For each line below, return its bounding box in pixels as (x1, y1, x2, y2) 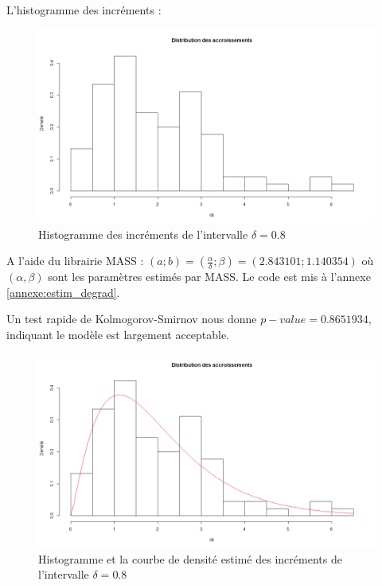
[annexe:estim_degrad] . (6, 283, 120, 300)
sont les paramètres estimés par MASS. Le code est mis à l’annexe (48, 268, 371, 285)
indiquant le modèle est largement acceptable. (6, 326, 230, 343)
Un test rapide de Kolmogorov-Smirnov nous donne (6, 310, 257, 327)
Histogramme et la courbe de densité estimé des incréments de (38, 550, 342, 567)
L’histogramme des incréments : (6, 2, 162, 18)
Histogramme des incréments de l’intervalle (38, 225, 248, 242)
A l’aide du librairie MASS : (6, 252, 144, 269)
